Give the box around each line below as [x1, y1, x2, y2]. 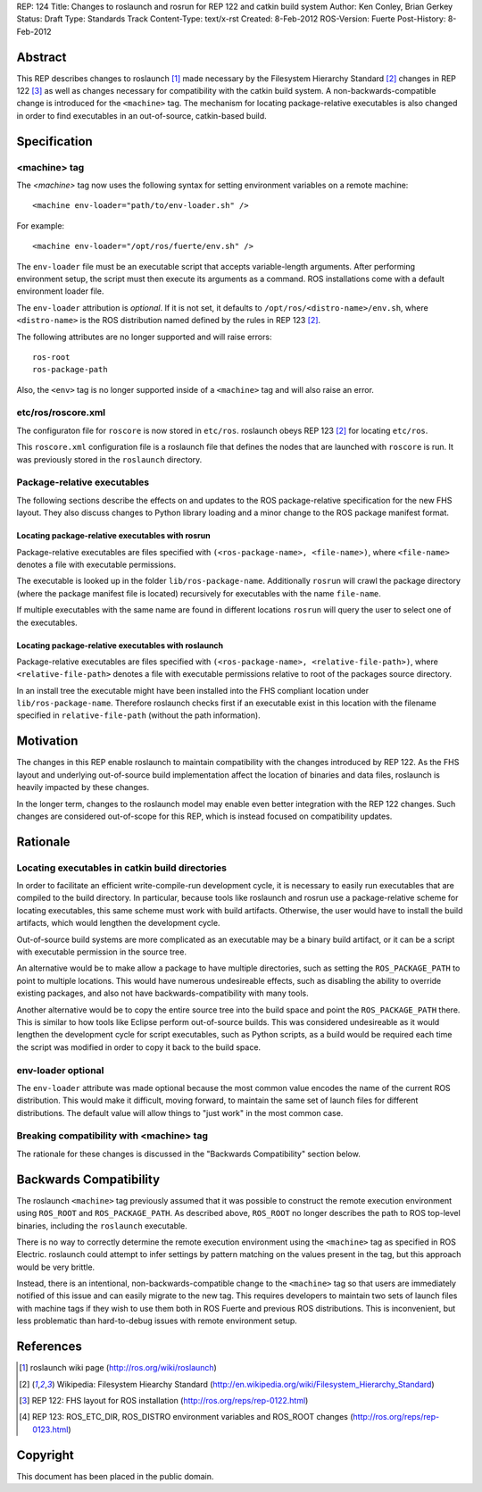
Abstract [16, 49, 67, 64]
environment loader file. [16, 286, 104, 296]
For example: [16, 220, 65, 231]
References [16, 1339, 82, 1354]
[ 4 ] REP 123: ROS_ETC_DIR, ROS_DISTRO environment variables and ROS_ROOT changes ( [19, 1412, 353, 1422]
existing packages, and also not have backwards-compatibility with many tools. [16, 988, 309, 999]
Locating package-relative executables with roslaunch [16, 639, 224, 651]
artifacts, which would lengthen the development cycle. [16, 918, 220, 929]
